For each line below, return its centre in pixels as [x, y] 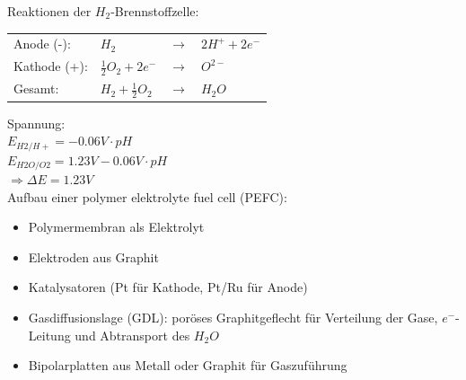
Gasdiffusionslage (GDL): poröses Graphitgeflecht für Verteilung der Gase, [233, 318]
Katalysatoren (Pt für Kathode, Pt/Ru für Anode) [168, 287]
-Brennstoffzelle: [155, 11]
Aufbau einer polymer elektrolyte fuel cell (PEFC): [147, 196]
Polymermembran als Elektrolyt [116, 227]
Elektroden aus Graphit [93, 256]
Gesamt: [36, 88]
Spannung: [36, 123]
